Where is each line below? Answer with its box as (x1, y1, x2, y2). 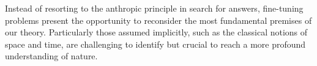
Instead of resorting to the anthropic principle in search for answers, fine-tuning (5, 2, 304, 14)
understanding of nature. (5, 50, 98, 62)
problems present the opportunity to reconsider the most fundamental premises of (5, 13, 312, 26)
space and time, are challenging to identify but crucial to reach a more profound (5, 37, 306, 50)
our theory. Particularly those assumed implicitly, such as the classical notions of (5, 26, 308, 38)
